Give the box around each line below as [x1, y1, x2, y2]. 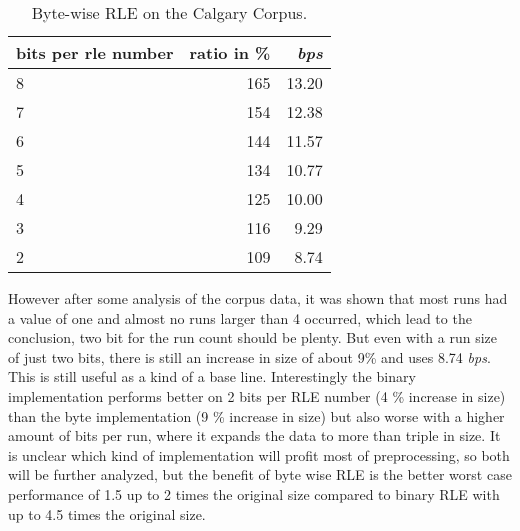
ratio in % [189, 41, 271, 64]
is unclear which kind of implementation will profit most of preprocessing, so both [8, 444, 510, 465]
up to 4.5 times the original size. [8, 503, 206, 524]
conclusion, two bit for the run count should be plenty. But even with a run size [8, 327, 498, 348]
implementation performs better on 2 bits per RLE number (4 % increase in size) [8, 385, 506, 406]
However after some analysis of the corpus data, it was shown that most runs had [8, 288, 508, 308]
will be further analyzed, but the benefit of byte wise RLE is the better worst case [8, 464, 512, 485]
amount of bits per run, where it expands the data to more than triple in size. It [8, 425, 501, 446]
